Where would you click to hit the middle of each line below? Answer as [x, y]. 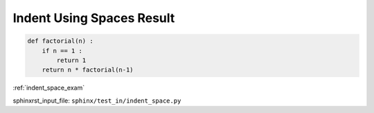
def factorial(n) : [60, 41]
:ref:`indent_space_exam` [49, 88]
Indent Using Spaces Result [94, 18]
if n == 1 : [62, 51]
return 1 [71, 60]
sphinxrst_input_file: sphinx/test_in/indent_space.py [97, 101]
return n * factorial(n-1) [88, 70]
